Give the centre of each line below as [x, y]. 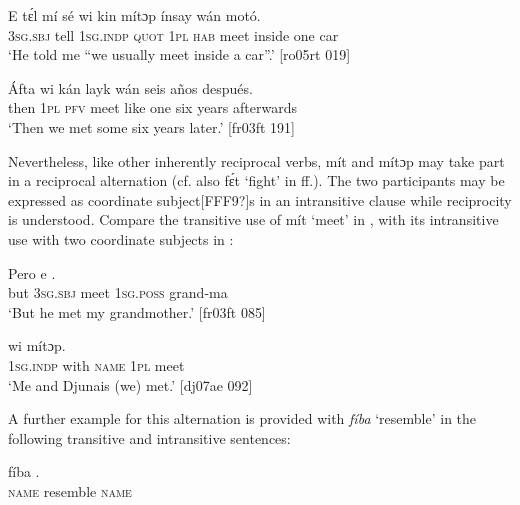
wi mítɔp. [37, 345]
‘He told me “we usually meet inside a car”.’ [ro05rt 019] [179, 54]
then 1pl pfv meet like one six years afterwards [152, 107]
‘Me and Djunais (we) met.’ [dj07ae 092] [130, 384]
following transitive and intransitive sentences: [149, 437]
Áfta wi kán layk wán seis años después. [130, 87]
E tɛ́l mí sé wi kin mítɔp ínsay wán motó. [134, 15]
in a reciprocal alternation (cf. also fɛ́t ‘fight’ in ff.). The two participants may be [256, 180]
